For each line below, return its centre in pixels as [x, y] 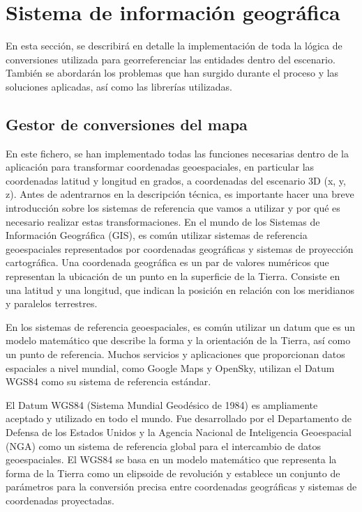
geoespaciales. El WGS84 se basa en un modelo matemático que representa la [171, 459]
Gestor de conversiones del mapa [127, 124]
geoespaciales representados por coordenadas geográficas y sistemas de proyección [180, 248]
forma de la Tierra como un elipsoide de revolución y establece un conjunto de [173, 473]
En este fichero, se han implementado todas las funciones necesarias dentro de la [177, 153]
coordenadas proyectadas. [60, 500]
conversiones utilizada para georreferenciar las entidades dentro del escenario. [171, 59]
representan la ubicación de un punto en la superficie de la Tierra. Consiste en [173, 276]
